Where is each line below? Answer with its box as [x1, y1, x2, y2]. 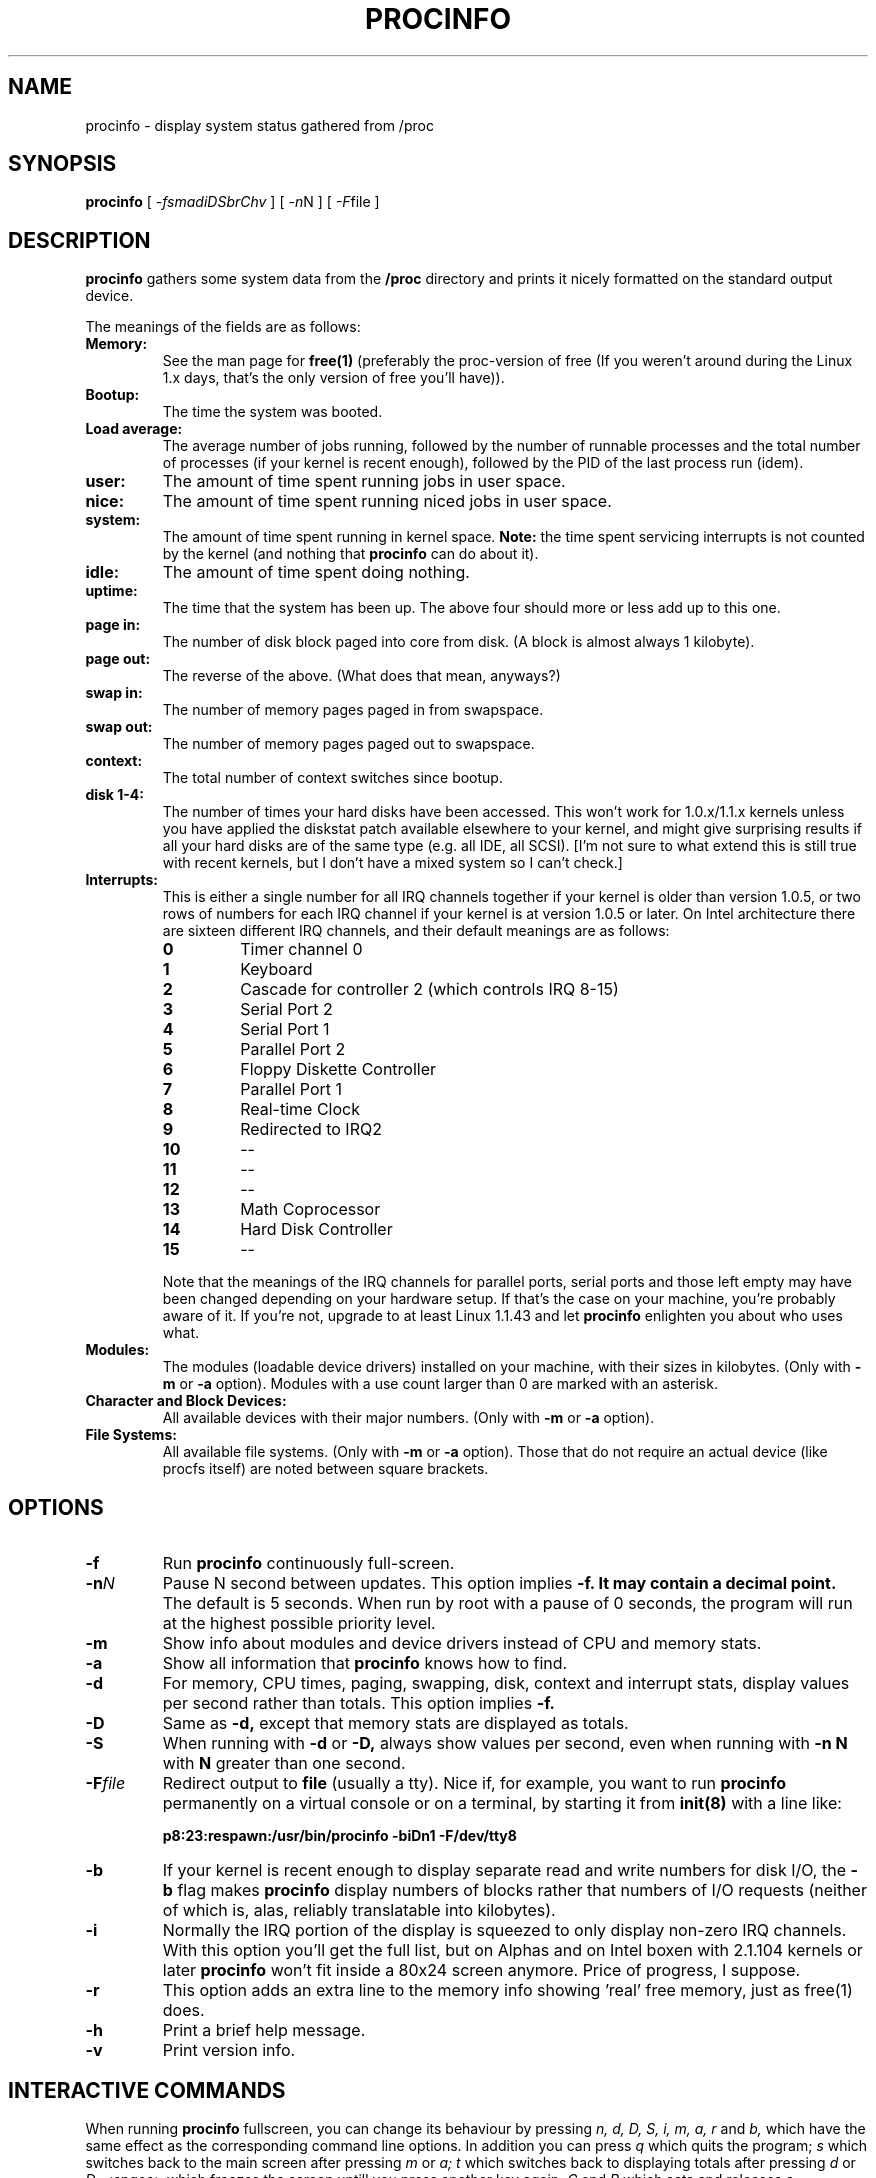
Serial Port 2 [240, 999, 333, 1020]
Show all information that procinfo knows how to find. [162, 1653, 568, 1674]
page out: [85, 650, 151, 668]
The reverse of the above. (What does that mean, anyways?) [162, 667, 561, 685]
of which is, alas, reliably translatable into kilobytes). [162, 1900, 556, 1921]
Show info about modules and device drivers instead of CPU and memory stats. [162, 1633, 762, 1654]
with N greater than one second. [162, 1753, 406, 1774]
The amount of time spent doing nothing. [162, 562, 470, 583]
